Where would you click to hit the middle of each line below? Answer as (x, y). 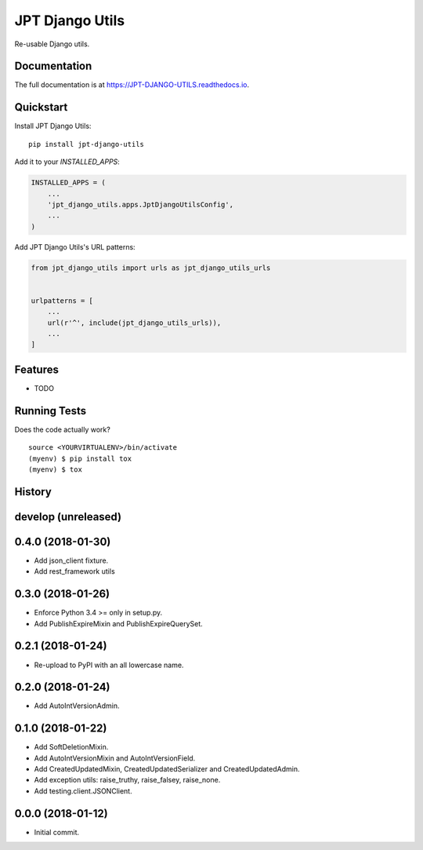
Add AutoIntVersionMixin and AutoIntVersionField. (115, 758)
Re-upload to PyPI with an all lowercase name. (109, 665)
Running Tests (50, 411)
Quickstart (41, 107)
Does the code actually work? (63, 429)
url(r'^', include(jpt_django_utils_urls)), (134, 323)
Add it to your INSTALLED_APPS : (67, 162)
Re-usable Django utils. (52, 44)
